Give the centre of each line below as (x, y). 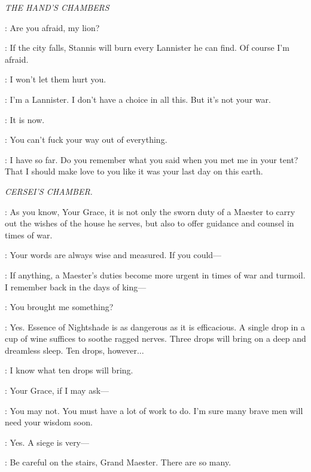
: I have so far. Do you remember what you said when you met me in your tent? (152, 159)
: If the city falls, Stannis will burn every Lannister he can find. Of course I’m (147, 47)
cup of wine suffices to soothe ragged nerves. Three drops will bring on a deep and (155, 338)
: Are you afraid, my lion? (52, 27)
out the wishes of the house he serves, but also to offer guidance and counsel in (150, 223)
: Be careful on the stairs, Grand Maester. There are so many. (118, 462)
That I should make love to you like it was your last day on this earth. (134, 171)
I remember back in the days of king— (76, 286)
